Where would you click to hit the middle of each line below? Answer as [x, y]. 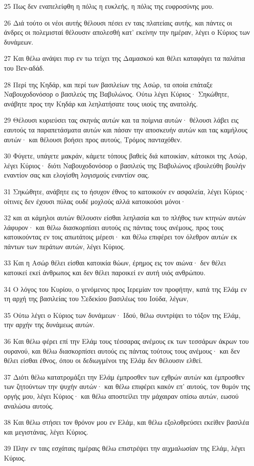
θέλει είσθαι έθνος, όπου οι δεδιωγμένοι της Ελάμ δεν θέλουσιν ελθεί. [103, 360]
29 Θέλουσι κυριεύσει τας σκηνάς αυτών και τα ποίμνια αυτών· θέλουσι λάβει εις [121, 120]
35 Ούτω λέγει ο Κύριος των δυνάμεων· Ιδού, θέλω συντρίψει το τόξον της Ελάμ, [122, 315]
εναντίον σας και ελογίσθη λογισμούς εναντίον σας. [77, 175]
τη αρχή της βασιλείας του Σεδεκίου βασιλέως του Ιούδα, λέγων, [96, 298]
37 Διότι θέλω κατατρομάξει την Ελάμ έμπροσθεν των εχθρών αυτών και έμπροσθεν [124, 376]
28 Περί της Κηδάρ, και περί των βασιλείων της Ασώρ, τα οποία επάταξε [108, 84]
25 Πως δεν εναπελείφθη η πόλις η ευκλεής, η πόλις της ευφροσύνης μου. [109, 6]
